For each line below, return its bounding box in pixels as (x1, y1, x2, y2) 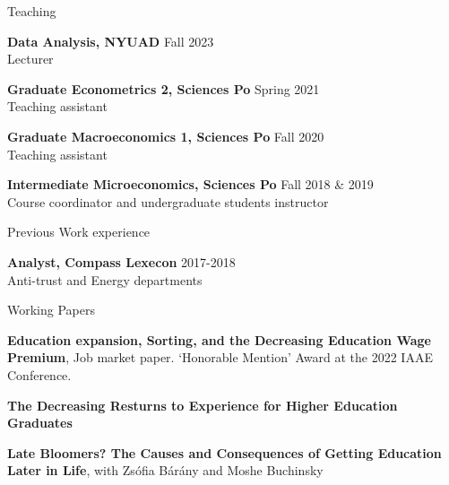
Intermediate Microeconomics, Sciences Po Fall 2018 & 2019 (7, 175, 374, 194)
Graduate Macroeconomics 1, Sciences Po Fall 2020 (7, 126, 324, 145)
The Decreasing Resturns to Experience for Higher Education (7, 395, 398, 414)
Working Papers (7, 300, 95, 319)
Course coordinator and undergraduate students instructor (7, 192, 329, 211)
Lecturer (7, 49, 54, 68)
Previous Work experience (7, 222, 151, 241)
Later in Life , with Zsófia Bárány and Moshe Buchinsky (7, 461, 324, 480)
